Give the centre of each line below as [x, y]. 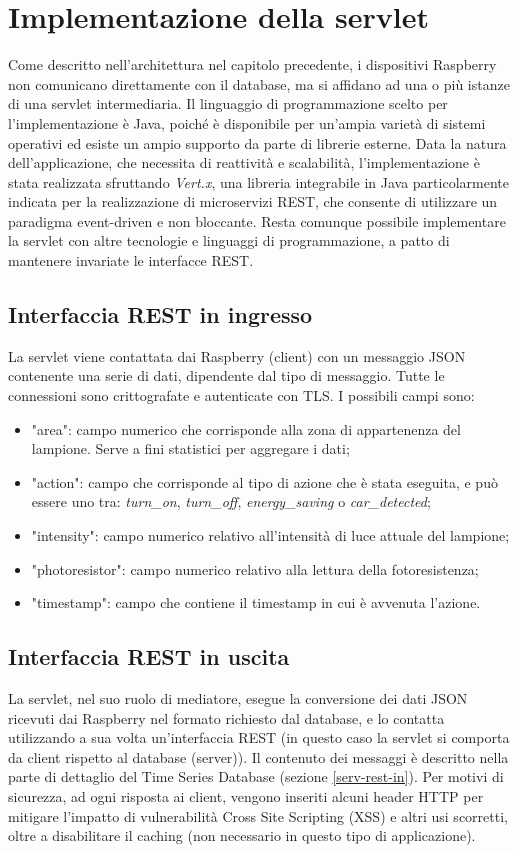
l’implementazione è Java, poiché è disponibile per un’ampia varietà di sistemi [247, 122]
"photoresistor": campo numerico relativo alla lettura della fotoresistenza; [255, 568]
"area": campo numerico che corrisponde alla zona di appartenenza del [246, 428]
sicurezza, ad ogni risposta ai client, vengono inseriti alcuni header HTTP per [246, 795]
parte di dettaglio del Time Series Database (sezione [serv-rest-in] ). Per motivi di [256, 776]
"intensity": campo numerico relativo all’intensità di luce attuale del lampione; [270, 535]
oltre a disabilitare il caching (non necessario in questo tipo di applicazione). [242, 835]
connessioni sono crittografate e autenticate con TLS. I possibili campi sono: [241, 395]
